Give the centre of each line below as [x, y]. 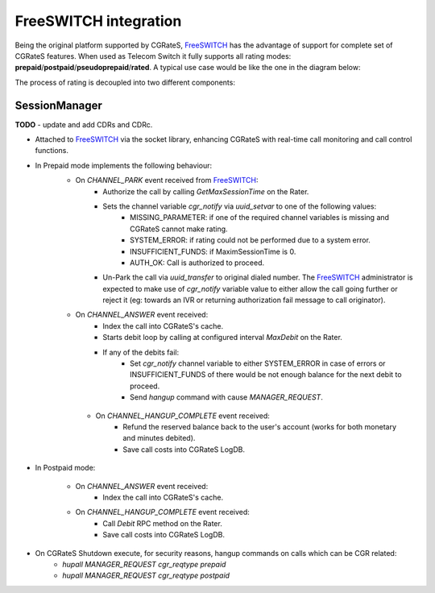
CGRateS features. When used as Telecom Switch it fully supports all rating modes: [153, 56]
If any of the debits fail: [141, 352]
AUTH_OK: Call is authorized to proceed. [197, 263]
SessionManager [58, 105]
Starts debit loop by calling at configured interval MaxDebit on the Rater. [222, 338]
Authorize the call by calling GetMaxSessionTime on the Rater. [206, 191]
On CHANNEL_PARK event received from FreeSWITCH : [167, 180]
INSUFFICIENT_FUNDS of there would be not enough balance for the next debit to [266, 375]
